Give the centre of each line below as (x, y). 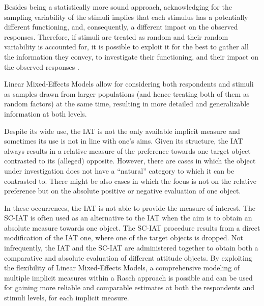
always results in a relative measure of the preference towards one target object (127, 150)
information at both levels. (46, 113)
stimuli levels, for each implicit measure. (67, 298)
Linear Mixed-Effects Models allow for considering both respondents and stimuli (129, 84)
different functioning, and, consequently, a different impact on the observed (121, 27)
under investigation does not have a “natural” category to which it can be (119, 170)
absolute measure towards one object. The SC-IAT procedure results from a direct (132, 227)
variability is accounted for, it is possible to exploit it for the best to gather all (126, 47)
